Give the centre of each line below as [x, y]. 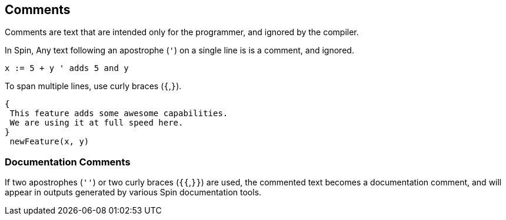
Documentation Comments [68, 162]
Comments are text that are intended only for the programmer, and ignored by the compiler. [182, 32]
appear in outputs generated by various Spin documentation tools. [133, 192]
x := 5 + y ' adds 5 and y [67, 68]
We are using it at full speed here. [96, 123]
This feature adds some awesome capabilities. [119, 114]
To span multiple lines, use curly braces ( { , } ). [93, 86]
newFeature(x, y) [49, 142]
